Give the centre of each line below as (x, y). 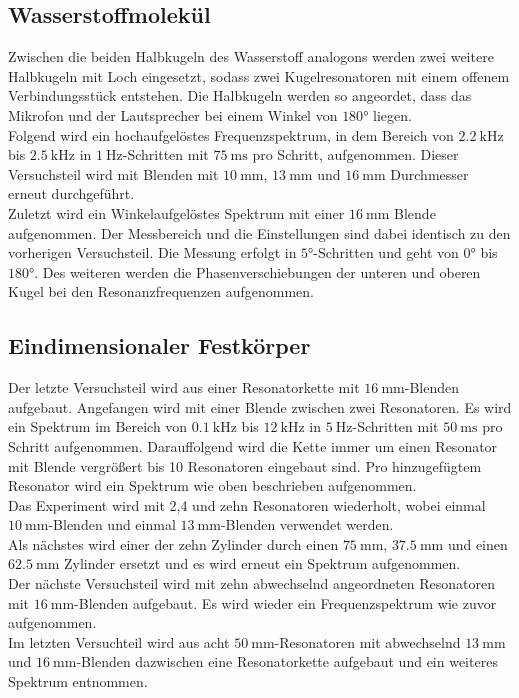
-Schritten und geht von (386, 252)
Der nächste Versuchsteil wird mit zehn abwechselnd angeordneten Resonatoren (252, 583)
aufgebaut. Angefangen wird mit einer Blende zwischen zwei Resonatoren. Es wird (260, 406)
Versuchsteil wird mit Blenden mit (113, 173)
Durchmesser (429, 173)
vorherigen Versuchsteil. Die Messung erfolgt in (152, 252)
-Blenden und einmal (112, 524)
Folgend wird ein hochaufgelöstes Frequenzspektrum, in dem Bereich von (231, 134)
